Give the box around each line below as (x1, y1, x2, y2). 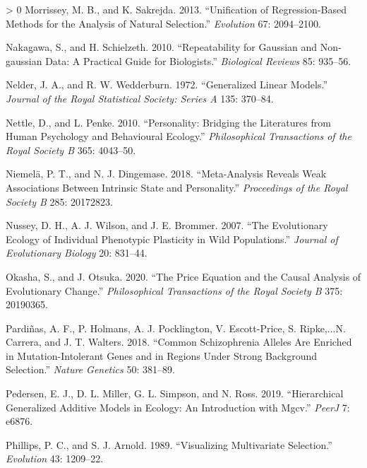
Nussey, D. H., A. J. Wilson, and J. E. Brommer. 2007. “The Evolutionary (6, 218, 328, 233)
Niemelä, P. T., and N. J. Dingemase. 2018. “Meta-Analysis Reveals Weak (6, 166, 327, 181)
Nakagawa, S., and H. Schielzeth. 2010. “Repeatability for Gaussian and (6, 40, 318, 54)
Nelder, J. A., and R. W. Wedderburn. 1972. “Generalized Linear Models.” (6, 77, 327, 92)
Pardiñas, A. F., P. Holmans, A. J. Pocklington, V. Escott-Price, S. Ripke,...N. (6, 320, 346, 335)
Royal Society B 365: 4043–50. (6, 142, 136, 157)
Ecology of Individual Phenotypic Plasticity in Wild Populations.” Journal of (6, 231, 338, 246)
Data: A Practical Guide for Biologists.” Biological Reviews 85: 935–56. (45, 53, 351, 68)
